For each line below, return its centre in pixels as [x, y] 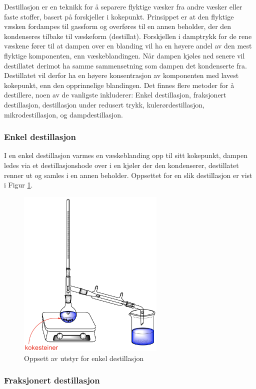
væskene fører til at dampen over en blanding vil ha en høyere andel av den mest [128, 46]
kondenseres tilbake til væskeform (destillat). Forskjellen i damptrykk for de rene [128, 36]
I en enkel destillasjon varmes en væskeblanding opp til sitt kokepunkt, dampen [126, 155]
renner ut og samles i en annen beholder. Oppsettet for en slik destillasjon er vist [128, 175]
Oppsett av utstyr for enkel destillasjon [84, 358]
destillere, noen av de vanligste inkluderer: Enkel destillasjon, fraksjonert [115, 95]
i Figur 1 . [18, 185]
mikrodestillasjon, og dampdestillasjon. [63, 114]
